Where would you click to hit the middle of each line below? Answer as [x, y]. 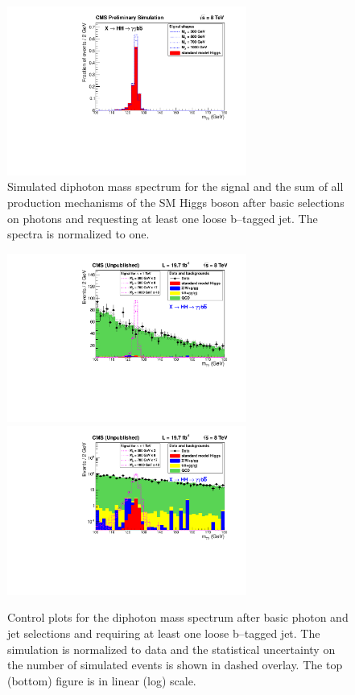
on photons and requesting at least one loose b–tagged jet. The [163, 218]
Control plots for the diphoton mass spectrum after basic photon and [178, 617]
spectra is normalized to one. [78, 234]
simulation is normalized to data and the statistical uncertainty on [171, 649]
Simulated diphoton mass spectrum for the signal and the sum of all [175, 186]
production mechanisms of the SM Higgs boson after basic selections [176, 202]
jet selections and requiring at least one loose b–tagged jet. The [164, 633]
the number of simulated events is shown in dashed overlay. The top [175, 665]
